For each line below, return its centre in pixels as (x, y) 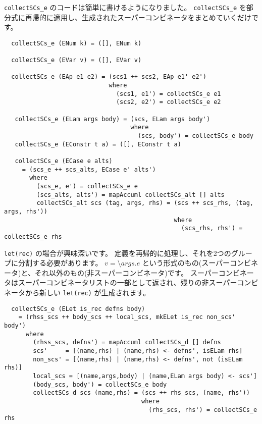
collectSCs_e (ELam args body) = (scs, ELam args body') (113, 119)
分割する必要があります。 (60, 263)
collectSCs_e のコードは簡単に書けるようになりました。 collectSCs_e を (125, 7)
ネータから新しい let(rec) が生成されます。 (77, 293)
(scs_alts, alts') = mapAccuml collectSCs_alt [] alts (130, 195)
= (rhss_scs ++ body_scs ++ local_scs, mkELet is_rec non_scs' (127, 317)
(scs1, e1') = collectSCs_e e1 (168, 94)
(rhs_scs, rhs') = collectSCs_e (203, 410)
